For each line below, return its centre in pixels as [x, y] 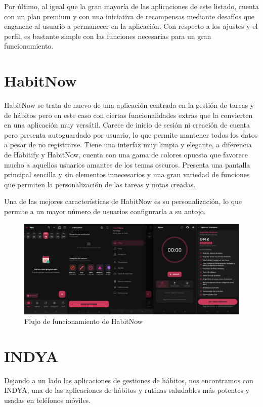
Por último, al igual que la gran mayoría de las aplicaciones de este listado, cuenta [131, 6]
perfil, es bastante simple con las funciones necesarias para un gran [108, 36]
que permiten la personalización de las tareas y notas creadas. [100, 184]
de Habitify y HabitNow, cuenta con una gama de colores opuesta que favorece [126, 155]
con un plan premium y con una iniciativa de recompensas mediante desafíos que [129, 16]
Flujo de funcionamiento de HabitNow [83, 321]
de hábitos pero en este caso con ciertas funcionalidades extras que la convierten [128, 115]
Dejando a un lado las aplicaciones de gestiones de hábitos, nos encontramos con [129, 380]
